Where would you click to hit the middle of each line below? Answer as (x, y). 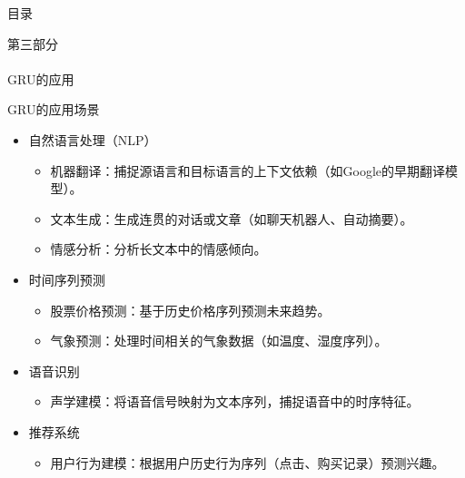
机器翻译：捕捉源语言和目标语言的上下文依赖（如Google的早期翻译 (248, 170)
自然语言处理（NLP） (93, 139)
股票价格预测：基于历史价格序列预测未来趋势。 (190, 310)
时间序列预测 (67, 279)
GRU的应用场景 (54, 109)
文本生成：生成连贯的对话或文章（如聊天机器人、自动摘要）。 (232, 218)
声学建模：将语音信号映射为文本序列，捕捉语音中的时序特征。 (235, 401)
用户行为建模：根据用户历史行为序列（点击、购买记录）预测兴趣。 (247, 462)
